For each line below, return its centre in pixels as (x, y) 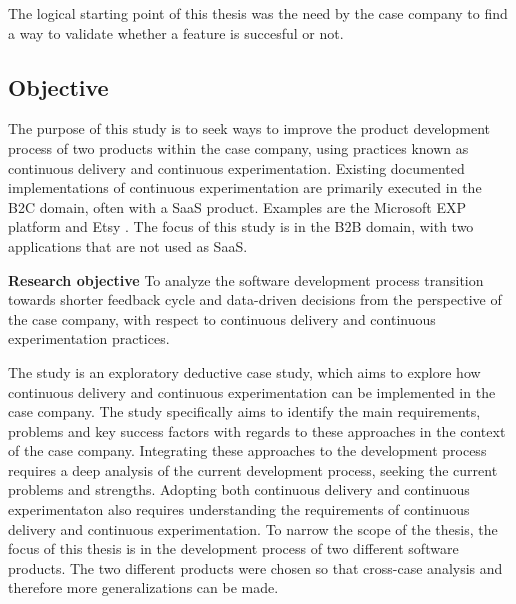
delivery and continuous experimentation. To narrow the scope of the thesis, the (253, 528)
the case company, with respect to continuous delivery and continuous (222, 318)
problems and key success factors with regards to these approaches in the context (257, 430)
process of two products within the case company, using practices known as (238, 147)
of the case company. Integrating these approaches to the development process (247, 450)
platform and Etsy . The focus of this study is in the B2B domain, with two (241, 226)
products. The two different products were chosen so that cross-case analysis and (255, 567)
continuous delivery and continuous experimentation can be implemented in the (252, 391)
